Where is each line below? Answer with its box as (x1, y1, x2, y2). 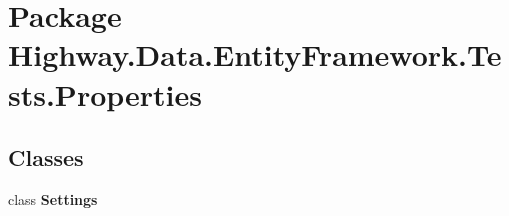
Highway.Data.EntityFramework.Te (8, 34, 502, 75)
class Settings (8, 188, 98, 209)
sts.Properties (8, 73, 202, 114)
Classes (8, 142, 84, 173)
